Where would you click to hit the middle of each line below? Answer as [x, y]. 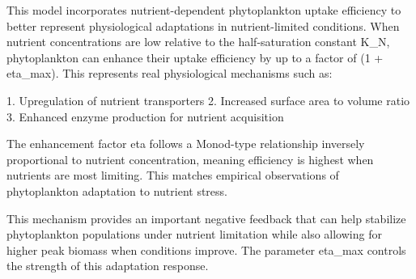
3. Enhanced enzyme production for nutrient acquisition [145, 116]
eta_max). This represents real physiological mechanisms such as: [170, 73]
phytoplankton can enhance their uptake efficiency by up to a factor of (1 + [195, 57]
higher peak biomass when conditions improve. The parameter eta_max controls [206, 249]
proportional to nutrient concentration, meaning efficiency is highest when [190, 159]
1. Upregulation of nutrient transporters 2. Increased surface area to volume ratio [208, 100]
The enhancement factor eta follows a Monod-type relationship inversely [186, 144]
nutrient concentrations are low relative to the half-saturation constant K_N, [198, 42]
